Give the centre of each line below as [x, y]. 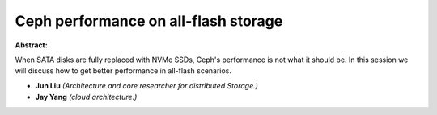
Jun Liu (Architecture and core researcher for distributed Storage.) [147, 85]
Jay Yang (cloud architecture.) [86, 97]
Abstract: [31, 45]
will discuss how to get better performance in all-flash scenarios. [123, 71]
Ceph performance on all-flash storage [149, 21]
